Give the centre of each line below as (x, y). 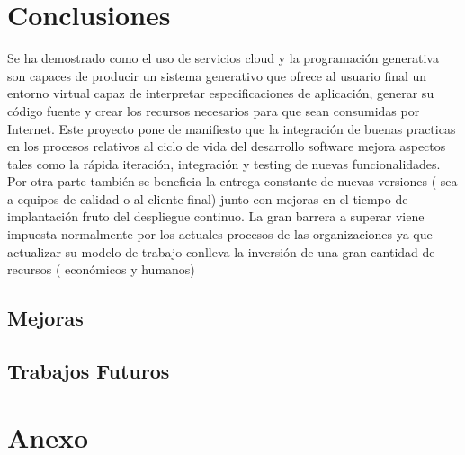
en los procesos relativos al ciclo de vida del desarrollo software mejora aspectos (227, 146)
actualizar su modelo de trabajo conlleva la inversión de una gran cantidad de (221, 251)
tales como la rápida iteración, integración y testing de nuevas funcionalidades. (224, 163)
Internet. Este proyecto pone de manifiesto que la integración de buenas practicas (232, 128)
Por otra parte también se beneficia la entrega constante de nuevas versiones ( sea (232, 181)
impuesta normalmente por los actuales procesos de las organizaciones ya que (220, 234)
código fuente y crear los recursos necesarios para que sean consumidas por (214, 110)
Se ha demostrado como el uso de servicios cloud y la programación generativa (223, 58)
